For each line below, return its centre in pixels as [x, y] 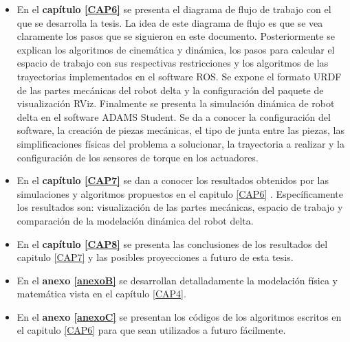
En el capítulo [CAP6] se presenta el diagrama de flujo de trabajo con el [174, 9]
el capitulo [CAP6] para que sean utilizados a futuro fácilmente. [151, 330]
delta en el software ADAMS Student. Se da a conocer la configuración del [174, 116]
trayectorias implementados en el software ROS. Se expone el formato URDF [179, 76]
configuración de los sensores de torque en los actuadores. [138, 157]
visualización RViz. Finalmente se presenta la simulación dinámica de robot [176, 103]
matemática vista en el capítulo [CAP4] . [101, 294]
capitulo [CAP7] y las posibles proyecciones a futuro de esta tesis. [155, 257]
